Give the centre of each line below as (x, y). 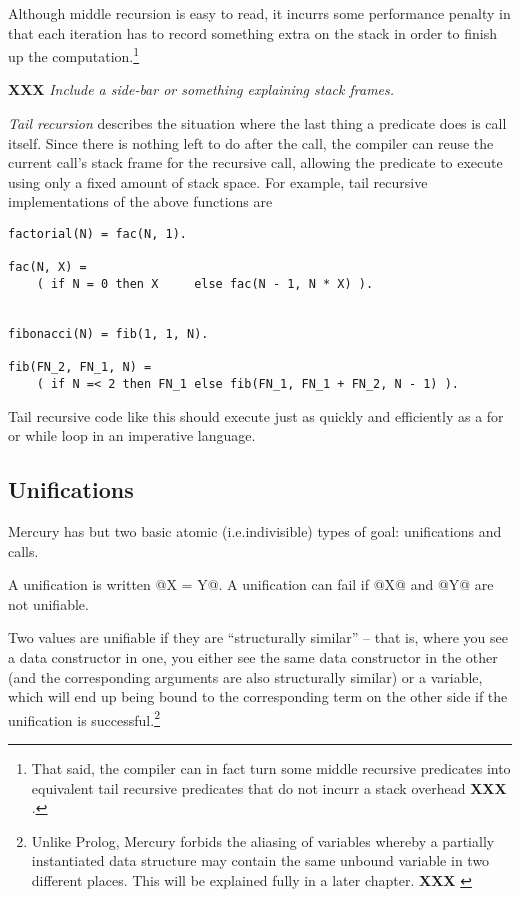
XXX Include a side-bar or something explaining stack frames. (201, 89)
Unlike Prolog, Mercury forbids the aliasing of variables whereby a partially (263, 840)
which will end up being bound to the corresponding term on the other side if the (258, 696)
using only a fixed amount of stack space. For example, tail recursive (218, 181)
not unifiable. (48, 603)
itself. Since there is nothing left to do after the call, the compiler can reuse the (251, 142)
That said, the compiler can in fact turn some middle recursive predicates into (271, 767)
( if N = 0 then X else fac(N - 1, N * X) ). (205, 283)
